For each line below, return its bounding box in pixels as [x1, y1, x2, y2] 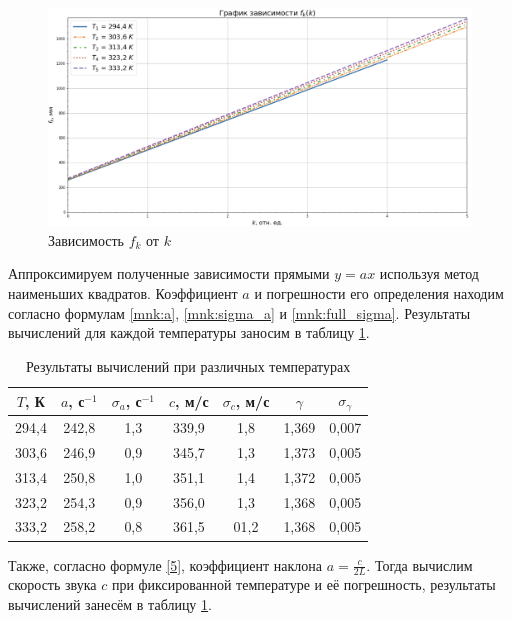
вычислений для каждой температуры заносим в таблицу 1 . [8, 322, 370, 343]
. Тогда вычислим [366, 554, 473, 575]
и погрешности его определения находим [254, 282, 504, 303]
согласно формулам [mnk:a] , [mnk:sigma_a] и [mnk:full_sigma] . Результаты [8, 302, 471, 323]
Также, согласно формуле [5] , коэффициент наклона [8, 554, 323, 575]
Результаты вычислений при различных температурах [25, 355, 351, 376]
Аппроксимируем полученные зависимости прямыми [8, 263, 330, 284]
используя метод [379, 263, 479, 284]
